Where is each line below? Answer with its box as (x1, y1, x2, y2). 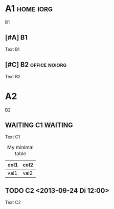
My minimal (7, 144, 34, 151)
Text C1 (5, 134, 21, 140)
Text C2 (5, 199, 21, 206)
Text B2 (5, 73, 21, 79)
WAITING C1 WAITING (5, 121, 73, 129)
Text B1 (5, 46, 20, 52)
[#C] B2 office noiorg (5, 61, 67, 69)
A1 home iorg (5, 3, 53, 14)
